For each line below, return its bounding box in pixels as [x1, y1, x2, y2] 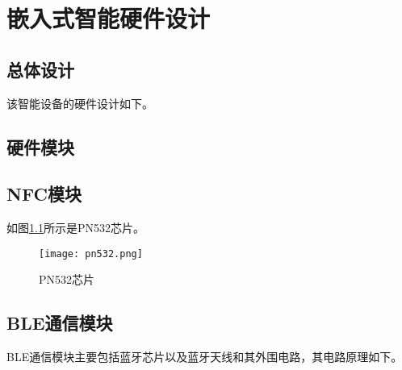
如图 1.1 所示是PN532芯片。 [6, 219, 144, 236]
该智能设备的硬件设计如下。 [6, 94, 153, 111]
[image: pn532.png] [39, 247, 143, 260]
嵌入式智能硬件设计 [6, 2, 211, 35]
